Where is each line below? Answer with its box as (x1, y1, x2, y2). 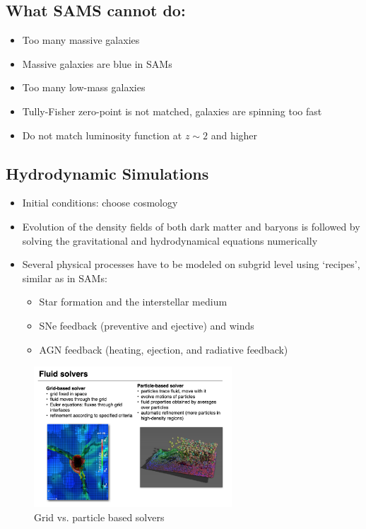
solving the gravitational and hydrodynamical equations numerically (22, 233, 318, 248)
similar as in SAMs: (22, 270, 107, 285)
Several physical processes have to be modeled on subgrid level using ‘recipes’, (22, 257, 360, 272)
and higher (211, 127, 258, 142)
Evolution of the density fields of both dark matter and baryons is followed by (22, 219, 360, 233)
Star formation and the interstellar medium (39, 294, 228, 309)
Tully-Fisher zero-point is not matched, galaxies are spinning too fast (22, 103, 322, 118)
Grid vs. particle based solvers (34, 509, 165, 524)
